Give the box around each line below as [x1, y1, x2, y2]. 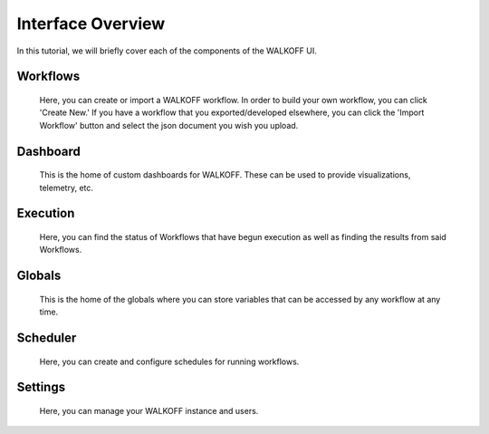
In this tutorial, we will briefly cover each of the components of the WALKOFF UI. [16, 45, 317, 56]
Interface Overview [16, 14, 166, 34]
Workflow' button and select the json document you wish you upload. [39, 120, 299, 130]
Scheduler [16, 330, 77, 345]
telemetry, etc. [39, 182, 94, 193]
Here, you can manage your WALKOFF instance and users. [39, 405, 259, 416]
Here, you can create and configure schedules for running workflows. [39, 356, 300, 367]
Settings [16, 380, 66, 395]
